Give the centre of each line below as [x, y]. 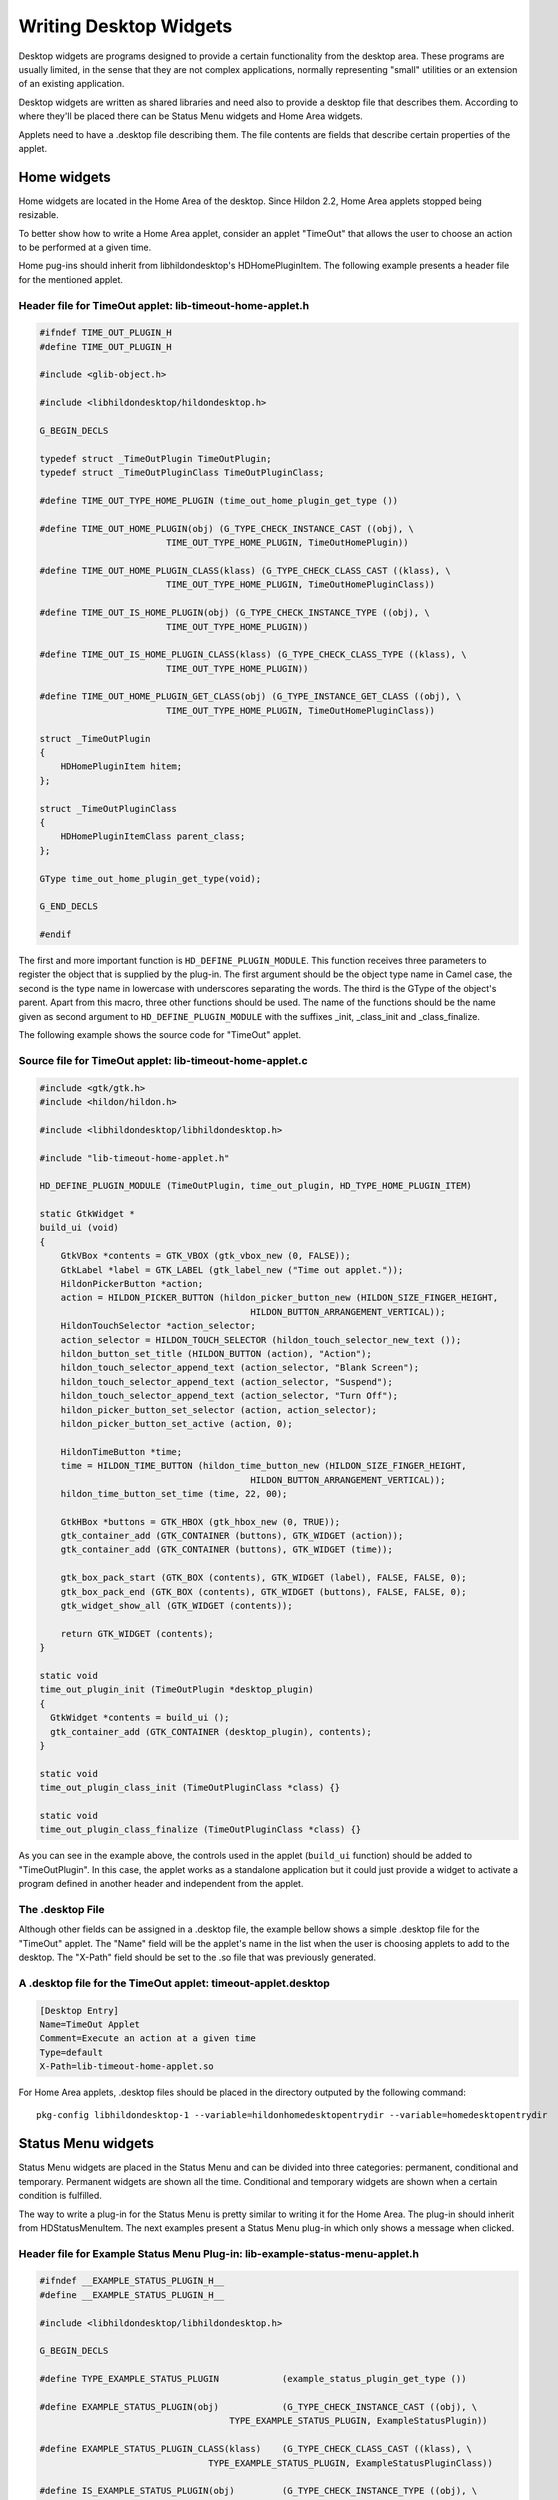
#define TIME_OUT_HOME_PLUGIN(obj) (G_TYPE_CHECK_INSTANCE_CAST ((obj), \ [227, 528]
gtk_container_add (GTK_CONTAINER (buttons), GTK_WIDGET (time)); [227, 1549]
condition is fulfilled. [60, 2196]
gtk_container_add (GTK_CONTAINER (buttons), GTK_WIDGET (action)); [232, 1536]
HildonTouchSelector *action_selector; [158, 1326]
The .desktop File [61, 1909]
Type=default [71, 2052]
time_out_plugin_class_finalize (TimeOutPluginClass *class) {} [200, 1829]
